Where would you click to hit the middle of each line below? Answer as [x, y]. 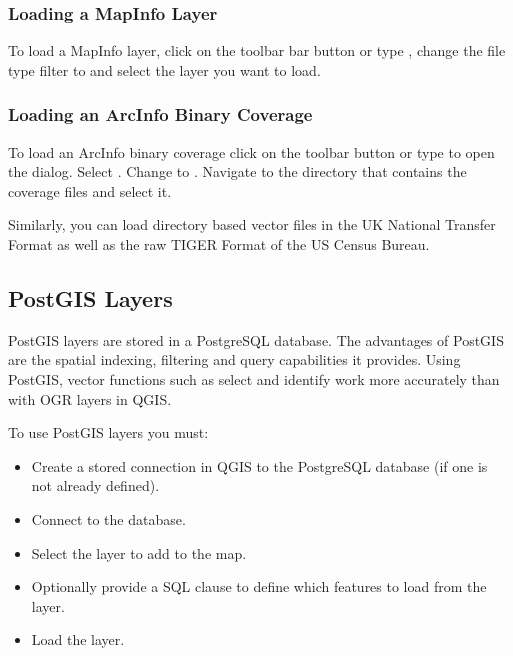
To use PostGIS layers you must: [108, 432]
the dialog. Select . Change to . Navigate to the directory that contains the [237, 171]
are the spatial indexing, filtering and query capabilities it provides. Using [234, 359]
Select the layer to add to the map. [139, 552]
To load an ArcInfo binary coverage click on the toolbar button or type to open [251, 151]
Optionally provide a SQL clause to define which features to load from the [259, 586]
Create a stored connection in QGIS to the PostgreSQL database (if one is [259, 465]
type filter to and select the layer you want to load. [164, 69]
